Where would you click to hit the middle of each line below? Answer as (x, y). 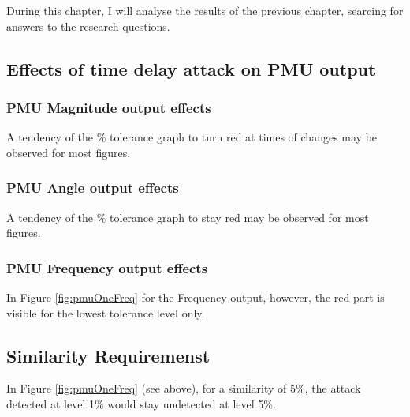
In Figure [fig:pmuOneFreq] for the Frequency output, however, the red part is (196, 297)
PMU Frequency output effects (107, 267)
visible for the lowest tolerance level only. (106, 312)
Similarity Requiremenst (108, 355)
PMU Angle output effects (93, 188)
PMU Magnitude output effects (109, 107)
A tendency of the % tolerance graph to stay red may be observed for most (188, 217)
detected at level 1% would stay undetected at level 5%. (141, 403)
